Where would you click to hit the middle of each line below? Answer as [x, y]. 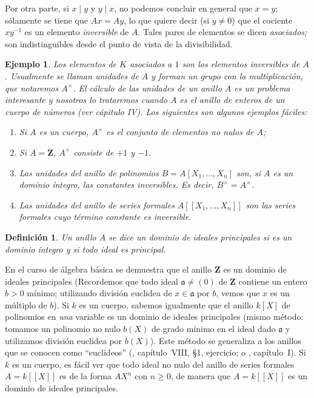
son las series [271, 204]
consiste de [94, 152]
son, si [249, 172]
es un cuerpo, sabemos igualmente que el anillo [166, 304]
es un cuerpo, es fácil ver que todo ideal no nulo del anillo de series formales [153, 364]
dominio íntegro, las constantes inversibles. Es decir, [116, 184]
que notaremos [32, 88]
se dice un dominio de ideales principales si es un [200, 237]
